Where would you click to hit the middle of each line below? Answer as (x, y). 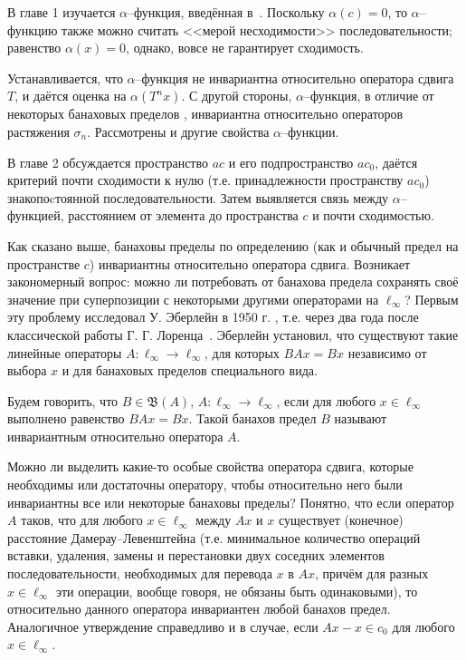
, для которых (242, 352)
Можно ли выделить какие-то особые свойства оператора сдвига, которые (210, 466)
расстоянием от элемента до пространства (183, 215)
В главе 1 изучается (62, 12)
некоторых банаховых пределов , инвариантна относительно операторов (205, 114)
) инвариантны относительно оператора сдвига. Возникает (250, 263)
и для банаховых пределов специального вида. (190, 370)
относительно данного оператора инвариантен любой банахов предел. (199, 609)
